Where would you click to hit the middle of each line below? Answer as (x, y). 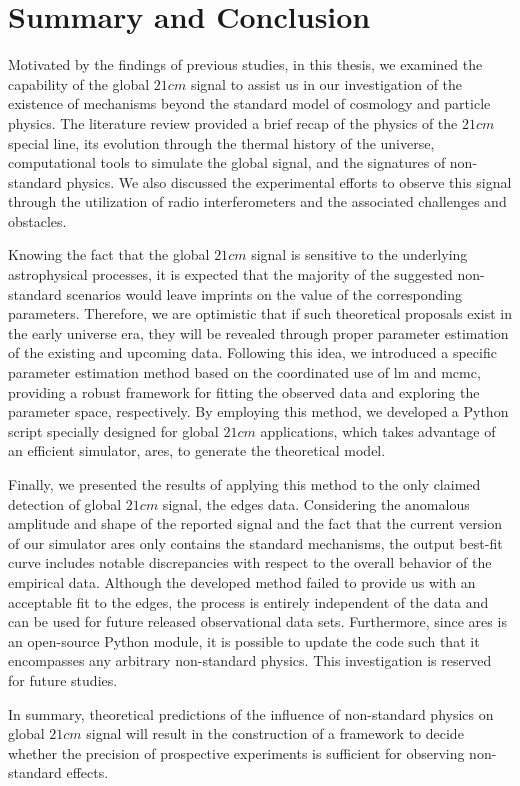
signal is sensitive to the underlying (359, 254)
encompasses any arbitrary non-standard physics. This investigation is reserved (250, 660)
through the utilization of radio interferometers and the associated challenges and (257, 201)
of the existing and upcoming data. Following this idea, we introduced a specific (252, 352)
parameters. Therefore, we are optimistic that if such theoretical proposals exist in (260, 313)
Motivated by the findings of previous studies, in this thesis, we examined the (245, 64)
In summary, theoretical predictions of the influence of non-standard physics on (251, 713)
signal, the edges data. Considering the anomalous (316, 503)
